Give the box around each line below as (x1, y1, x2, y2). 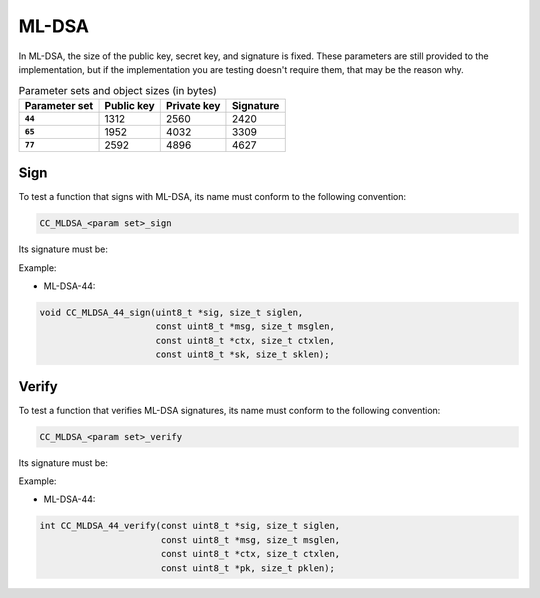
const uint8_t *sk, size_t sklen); (155, 349, 330, 360)
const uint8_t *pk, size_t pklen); (160, 562, 335, 574)
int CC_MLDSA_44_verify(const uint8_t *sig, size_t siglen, (39, 520, 341, 532)
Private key (165, 98, 221, 112)
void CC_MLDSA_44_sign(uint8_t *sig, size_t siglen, (39, 306, 304, 318)
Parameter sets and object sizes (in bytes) (18, 83, 217, 97)
